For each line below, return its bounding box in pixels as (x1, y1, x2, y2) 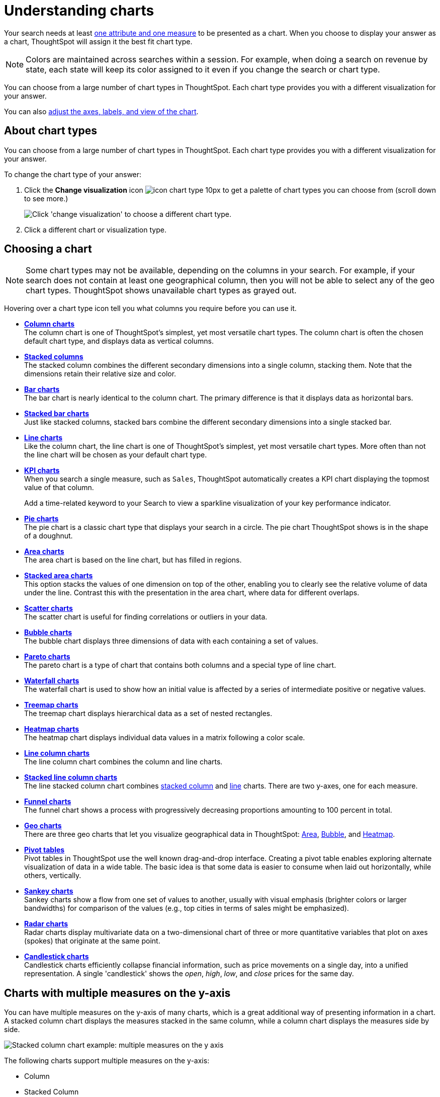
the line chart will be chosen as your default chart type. (24, 450, 207, 459)
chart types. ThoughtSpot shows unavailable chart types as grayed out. (26, 285, 297, 296)
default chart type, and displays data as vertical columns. (24, 337, 214, 346)
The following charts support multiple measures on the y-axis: (4, 1056, 210, 1065)
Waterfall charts (24, 676, 79, 685)
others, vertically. (24, 871, 81, 880)
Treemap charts (24, 700, 78, 710)
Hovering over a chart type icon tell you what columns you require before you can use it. (4, 304, 297, 313)
